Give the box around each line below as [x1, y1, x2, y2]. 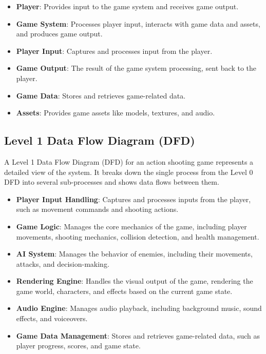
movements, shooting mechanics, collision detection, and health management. [16, 231, 259, 242]
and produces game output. [16, 28, 103, 39]
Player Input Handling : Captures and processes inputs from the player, [16, 193, 251, 204]
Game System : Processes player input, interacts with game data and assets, [16, 18, 260, 29]
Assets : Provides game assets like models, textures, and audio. [16, 107, 215, 118]
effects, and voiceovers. [16, 313, 88, 324]
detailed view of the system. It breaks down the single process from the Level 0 [4, 166, 253, 177]
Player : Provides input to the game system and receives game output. [16, 1, 239, 11]
